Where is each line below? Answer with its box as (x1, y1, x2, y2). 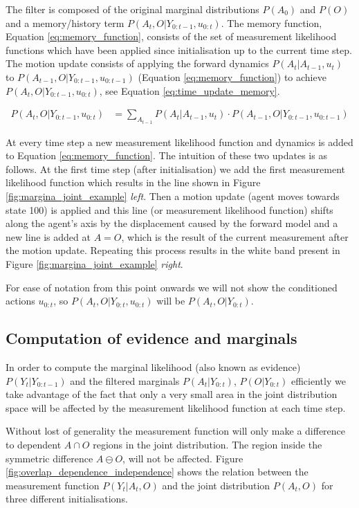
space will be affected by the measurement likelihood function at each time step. (6, 400, 346, 415)
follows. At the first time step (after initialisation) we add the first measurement (6, 161, 345, 176)
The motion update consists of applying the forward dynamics (6, 56, 269, 71)
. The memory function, (221, 15, 322, 30)
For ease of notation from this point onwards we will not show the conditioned (6, 280, 338, 294)
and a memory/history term (6, 15, 125, 30)
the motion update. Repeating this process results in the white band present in (6, 243, 340, 257)
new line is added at (6, 229, 91, 244)
